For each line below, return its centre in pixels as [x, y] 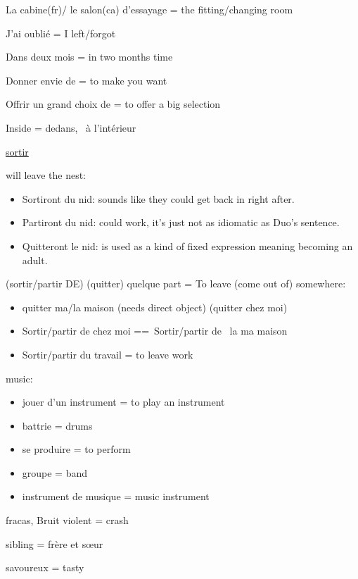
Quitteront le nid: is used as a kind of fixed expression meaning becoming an [187, 245]
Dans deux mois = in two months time [89, 57]
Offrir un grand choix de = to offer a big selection [113, 104]
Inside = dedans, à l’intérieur [71, 127]
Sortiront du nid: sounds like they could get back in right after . [158, 198]
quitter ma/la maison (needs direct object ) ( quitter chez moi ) [155, 307]
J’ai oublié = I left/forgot [61, 33]
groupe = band [55, 472]
